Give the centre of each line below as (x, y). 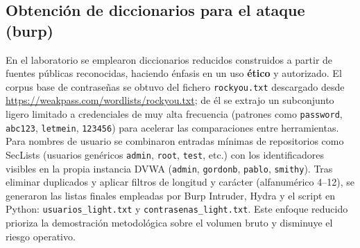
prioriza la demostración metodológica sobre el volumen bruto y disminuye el (169, 223)
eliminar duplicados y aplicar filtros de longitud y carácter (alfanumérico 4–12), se (180, 182)
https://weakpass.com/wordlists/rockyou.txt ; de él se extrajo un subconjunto (170, 100)
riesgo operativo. (41, 236)
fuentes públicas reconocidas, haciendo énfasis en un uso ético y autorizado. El (174, 73)
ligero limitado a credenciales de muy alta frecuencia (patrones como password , (174, 114)
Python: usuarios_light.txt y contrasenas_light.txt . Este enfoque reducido (177, 209)
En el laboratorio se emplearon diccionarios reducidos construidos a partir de (169, 59)
